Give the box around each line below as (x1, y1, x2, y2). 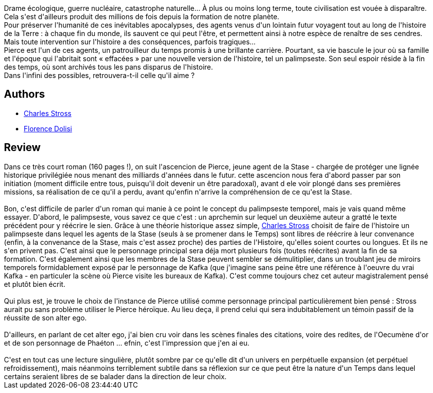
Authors (4, 88, 45, 101)
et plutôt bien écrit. (4, 279, 66, 288)
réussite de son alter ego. (4, 313, 87, 322)
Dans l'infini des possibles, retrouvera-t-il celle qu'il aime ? (4, 71, 195, 79)
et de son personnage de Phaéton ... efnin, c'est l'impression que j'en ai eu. (4, 338, 250, 347)
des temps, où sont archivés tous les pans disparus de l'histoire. (4, 63, 213, 71)
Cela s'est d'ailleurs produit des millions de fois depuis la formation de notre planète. (4, 12, 279, 21)
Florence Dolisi (24, 124, 72, 133)
